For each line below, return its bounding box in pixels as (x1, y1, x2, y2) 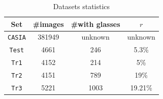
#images (32, 18, 64, 29)
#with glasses (71, 18, 120, 29)
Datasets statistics (53, 1, 110, 11)
